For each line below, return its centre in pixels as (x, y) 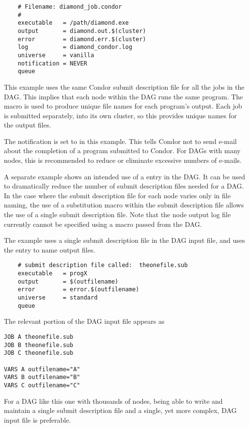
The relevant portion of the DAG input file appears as (84, 321)
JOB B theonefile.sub (39, 345)
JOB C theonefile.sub (39, 353)
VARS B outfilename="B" (42, 377)
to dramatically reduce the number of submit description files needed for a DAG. (124, 186)
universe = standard (58, 298)
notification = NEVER (52, 63)
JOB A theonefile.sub (39, 337)
